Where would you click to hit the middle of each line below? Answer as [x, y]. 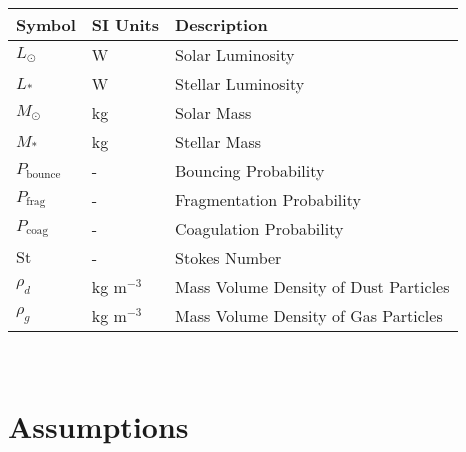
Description [221, 24]
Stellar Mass [218, 141]
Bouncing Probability [250, 170]
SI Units [125, 24]
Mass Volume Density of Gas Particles [309, 315]
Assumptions [98, 425]
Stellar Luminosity [240, 83]
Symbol [46, 24]
